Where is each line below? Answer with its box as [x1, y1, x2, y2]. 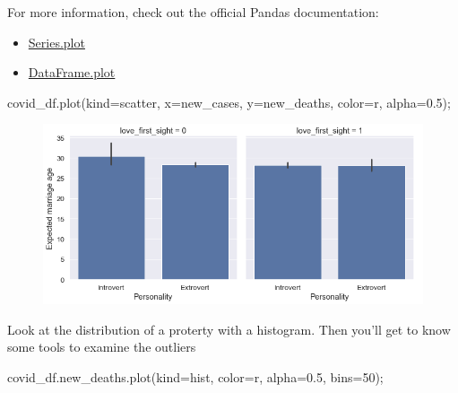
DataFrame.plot [28, 63, 116, 82]
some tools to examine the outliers [7, 337, 196, 356]
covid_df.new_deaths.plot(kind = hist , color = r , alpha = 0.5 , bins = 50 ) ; [7, 367, 384, 386]
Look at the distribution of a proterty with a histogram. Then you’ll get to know [7, 319, 451, 338]
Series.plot [28, 32, 85, 51]
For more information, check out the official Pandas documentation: [7, 3, 379, 21]
